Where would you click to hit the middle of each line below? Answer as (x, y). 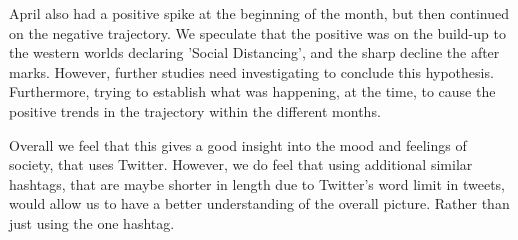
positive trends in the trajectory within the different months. (195, 110)
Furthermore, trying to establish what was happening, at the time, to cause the (252, 91)
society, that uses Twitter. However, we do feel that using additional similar (241, 164)
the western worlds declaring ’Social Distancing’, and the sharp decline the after (254, 52)
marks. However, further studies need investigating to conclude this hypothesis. (251, 71)
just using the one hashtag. (92, 222)
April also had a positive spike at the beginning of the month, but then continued (259, 13)
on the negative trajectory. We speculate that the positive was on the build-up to (257, 32)
